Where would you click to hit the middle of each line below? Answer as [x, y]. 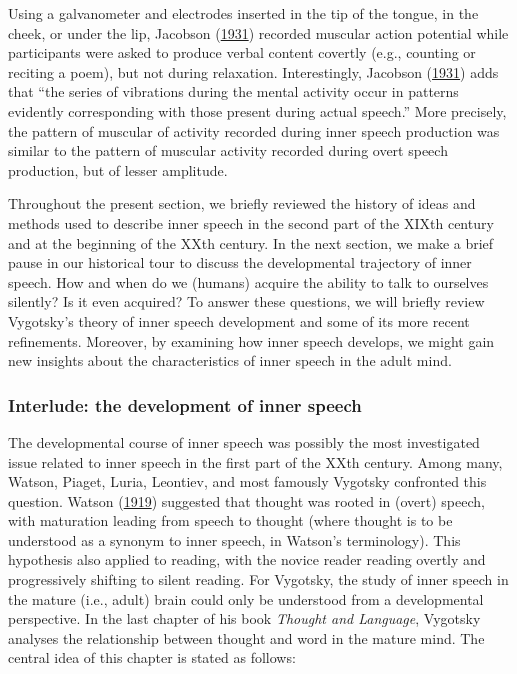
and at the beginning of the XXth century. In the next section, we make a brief [251, 242]
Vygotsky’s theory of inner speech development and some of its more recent [239, 320]
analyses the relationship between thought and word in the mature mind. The [246, 637]
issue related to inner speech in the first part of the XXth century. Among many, [255, 461]
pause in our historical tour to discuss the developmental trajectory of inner [240, 262]
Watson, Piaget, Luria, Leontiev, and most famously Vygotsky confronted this [247, 481]
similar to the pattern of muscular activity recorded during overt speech [228, 150]
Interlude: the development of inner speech [185, 404]
